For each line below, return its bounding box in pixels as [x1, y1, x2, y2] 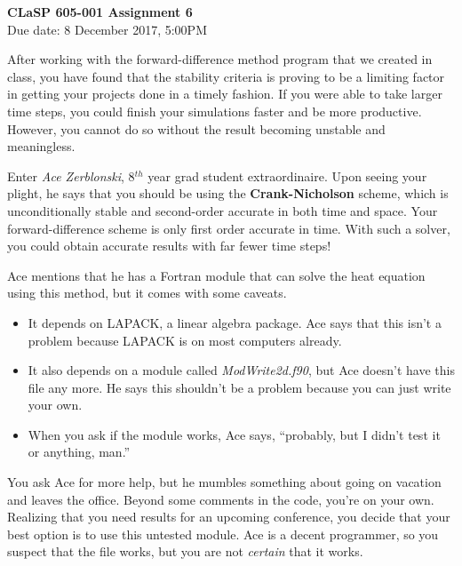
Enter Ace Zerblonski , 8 [7, 166, 135, 185]
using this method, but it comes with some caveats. [7, 283, 287, 302]
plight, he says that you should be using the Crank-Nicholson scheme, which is [7, 184, 449, 203]
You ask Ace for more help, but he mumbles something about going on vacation [7, 473, 442, 491]
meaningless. [7, 137, 76, 155]
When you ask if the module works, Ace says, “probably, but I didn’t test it [28, 425, 441, 443]
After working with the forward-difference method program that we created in [7, 50, 433, 68]
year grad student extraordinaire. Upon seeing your [147, 166, 427, 185]
